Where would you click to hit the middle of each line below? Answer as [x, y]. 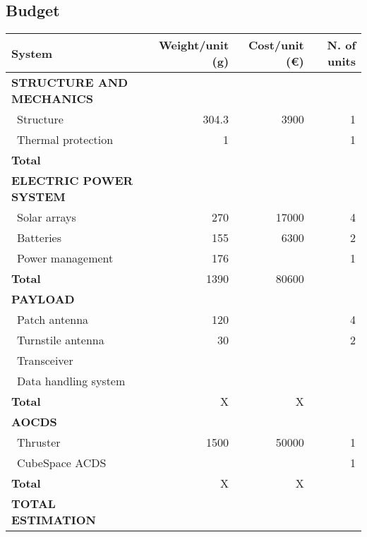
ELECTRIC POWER [72, 181]
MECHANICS [53, 99]
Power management [65, 258]
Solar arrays [47, 217]
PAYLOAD [43, 299]
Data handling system [71, 381]
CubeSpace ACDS [62, 463]
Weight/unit [194, 45]
